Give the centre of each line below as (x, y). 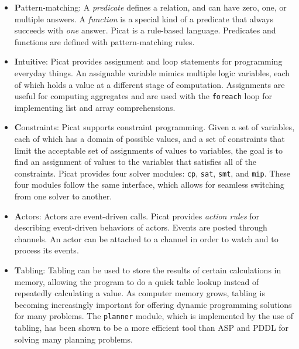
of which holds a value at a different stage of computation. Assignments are (149, 84)
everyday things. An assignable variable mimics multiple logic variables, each (152, 72)
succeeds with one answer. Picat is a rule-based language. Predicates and (145, 30)
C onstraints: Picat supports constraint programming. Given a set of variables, (154, 127)
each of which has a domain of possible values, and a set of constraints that (149, 138)
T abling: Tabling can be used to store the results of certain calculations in (148, 270)
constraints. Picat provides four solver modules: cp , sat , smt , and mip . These (152, 173)
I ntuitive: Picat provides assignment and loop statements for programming (148, 61)
